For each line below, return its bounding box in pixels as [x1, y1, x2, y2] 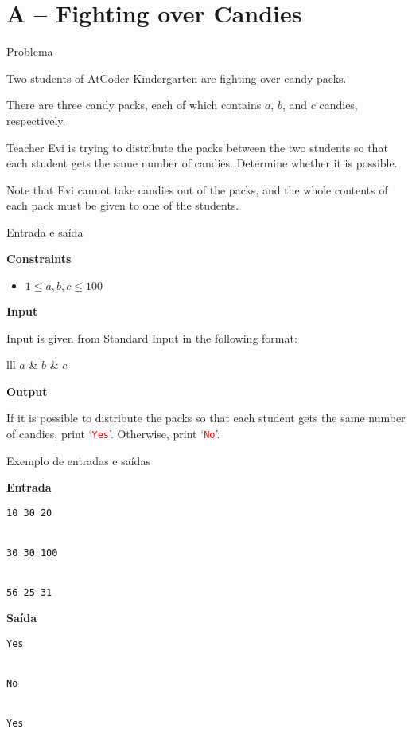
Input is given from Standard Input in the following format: [6, 329, 297, 346]
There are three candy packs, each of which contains [6, 96, 262, 113]
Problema [6, 43, 53, 60]
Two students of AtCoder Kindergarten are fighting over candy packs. [6, 69, 347, 86]
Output [6, 382, 48, 399]
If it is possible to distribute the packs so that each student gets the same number [6, 410, 406, 426]
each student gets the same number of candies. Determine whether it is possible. [6, 155, 398, 171]
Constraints [6, 250, 72, 267]
